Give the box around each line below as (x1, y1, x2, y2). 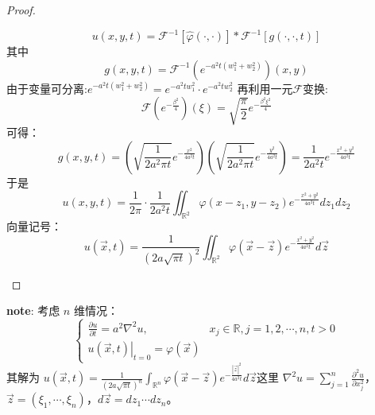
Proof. (6, 2, 36, 17)
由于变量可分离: (6, 80, 87, 96)
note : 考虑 (6, 302, 60, 319)
